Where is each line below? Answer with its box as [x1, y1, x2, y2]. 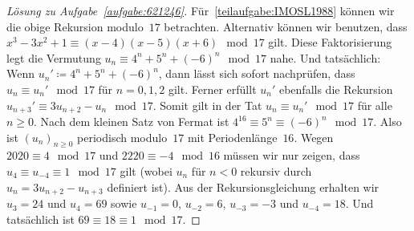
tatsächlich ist [6, 210, 75, 227]
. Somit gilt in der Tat [152, 96, 262, 113]
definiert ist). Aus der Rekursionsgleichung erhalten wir [107, 178, 379, 195]
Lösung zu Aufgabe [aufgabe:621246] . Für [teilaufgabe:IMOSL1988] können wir [6, 2, 395, 18]
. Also [373, 113, 402, 130]
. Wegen [294, 128, 334, 145]
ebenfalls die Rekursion [278, 80, 393, 97]
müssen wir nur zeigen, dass [223, 147, 360, 164]
